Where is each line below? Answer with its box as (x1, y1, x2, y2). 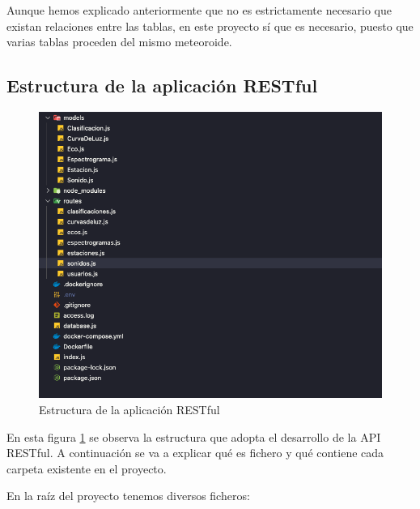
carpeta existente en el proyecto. (6, 460, 167, 477)
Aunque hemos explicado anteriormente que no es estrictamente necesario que (6, 2, 392, 18)
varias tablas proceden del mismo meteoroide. (6, 33, 232, 50)
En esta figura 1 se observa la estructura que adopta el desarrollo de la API (6, 428, 381, 445)
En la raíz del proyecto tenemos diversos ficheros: (6, 487, 250, 504)
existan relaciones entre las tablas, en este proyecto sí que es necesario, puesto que (6, 17, 414, 34)
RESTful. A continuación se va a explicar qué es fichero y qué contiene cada (6, 444, 384, 461)
